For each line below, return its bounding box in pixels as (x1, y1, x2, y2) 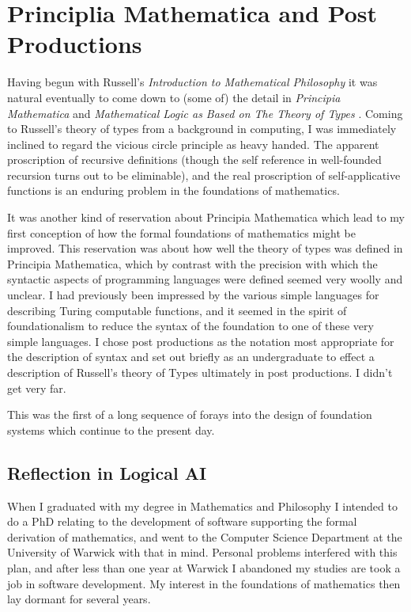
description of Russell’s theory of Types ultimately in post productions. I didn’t (7, 364, 393, 380)
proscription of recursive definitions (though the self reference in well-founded (7, 151, 382, 168)
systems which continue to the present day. (7, 421, 215, 438)
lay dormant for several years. (7, 591, 151, 607)
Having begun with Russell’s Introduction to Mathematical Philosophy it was (7, 74, 378, 90)
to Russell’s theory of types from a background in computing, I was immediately (7, 120, 397, 137)
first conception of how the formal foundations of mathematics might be (7, 224, 356, 241)
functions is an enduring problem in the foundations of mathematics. (7, 182, 340, 199)
